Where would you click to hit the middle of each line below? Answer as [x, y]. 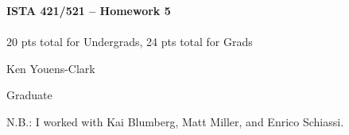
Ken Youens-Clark [51, 68]
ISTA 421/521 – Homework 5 [89, 10]
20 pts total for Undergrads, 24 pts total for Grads [130, 42]
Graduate [29, 95]
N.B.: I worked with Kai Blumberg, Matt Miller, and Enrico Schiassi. [175, 121]
